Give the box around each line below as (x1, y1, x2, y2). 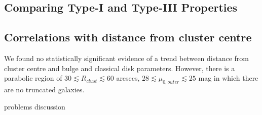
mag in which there (198, 73, 258, 83)
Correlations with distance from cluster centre (4, 29, 252, 45)
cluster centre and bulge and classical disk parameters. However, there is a (4, 63, 235, 73)
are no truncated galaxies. (4, 84, 85, 94)
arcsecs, (116, 73, 140, 83)
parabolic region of (4, 73, 62, 83)
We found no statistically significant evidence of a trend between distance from (4, 52, 249, 63)
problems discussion (4, 101, 65, 111)
